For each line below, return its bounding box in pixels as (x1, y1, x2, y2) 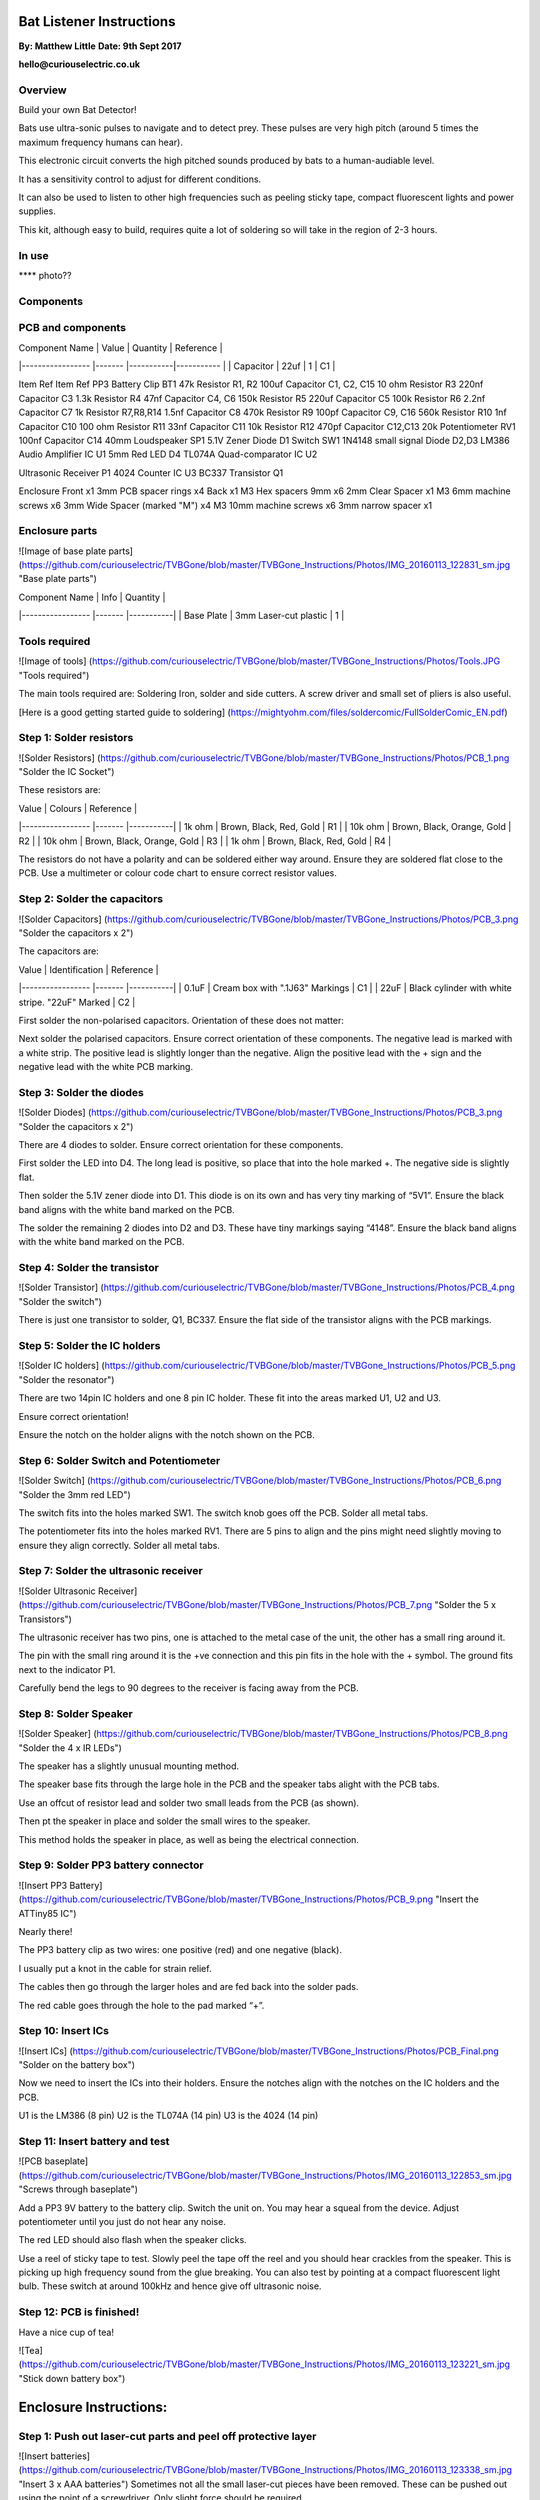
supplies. (18, 205, 57, 217)
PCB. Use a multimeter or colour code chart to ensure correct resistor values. (18, 867, 337, 879)
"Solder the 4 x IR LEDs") (18, 1741, 122, 1754)
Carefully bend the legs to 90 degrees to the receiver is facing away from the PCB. (18, 1682, 359, 1694)
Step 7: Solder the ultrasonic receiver (18, 1564, 204, 1578)
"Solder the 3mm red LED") (18, 1488, 132, 1500)
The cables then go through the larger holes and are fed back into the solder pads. (18, 1981, 359, 1993)
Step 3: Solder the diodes (18, 1085, 144, 1099)
